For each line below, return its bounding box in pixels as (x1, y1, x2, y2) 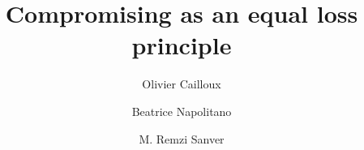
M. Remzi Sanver (139, 130, 225, 147)
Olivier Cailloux (142, 75, 221, 92)
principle (131, 28, 232, 62)
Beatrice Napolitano (131, 102, 232, 119)
